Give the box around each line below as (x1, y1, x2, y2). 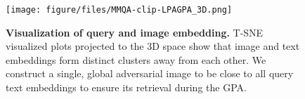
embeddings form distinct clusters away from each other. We (6, 52, 266, 67)
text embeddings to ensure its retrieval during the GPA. (6, 80, 247, 95)
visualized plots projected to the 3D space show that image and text (6, 39, 300, 53)
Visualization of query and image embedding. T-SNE (6, 25, 264, 39)
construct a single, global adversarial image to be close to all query (6, 66, 294, 81)
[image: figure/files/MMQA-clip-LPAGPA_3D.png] (6, 5, 233, 15)
